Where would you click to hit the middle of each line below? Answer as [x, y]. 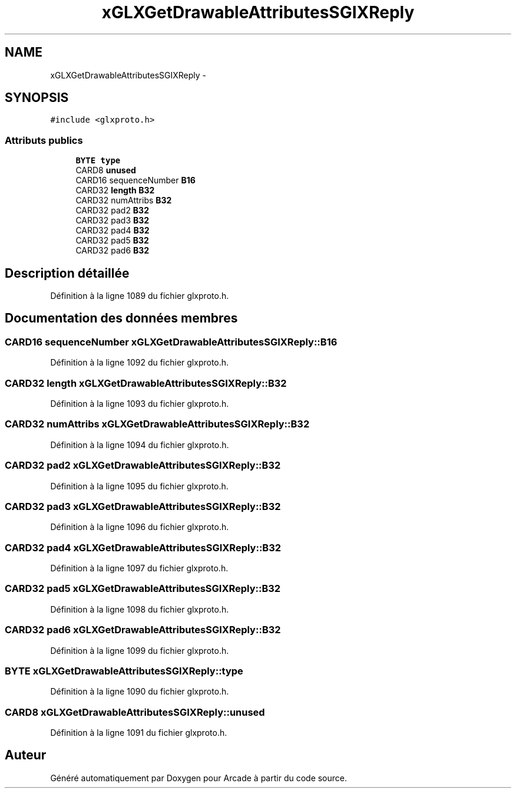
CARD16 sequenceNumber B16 [135, 180]
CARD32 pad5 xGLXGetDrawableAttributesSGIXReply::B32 [143, 589]
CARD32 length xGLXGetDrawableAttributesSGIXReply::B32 [146, 383]
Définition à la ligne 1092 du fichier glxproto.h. [140, 363]
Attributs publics [44, 140]
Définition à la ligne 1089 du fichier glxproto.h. [140, 296]
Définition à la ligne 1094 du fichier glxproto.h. [140, 445]
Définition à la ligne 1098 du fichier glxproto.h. [140, 609]
